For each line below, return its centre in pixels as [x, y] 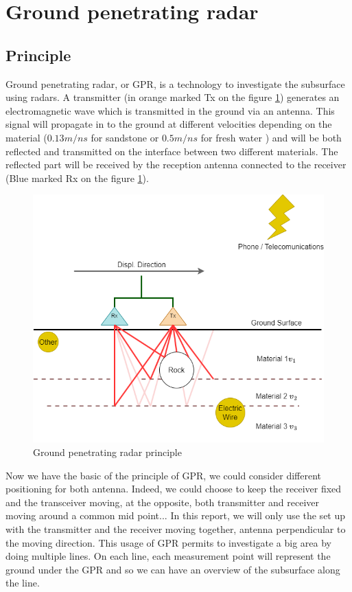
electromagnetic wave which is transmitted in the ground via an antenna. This [170, 110]
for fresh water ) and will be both [271, 137]
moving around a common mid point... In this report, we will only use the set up [176, 515]
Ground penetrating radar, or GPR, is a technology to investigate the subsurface [175, 83]
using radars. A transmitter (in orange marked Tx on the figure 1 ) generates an [173, 97]
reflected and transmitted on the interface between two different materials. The [172, 151]
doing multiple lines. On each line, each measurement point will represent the [168, 556]
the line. [23, 583]
